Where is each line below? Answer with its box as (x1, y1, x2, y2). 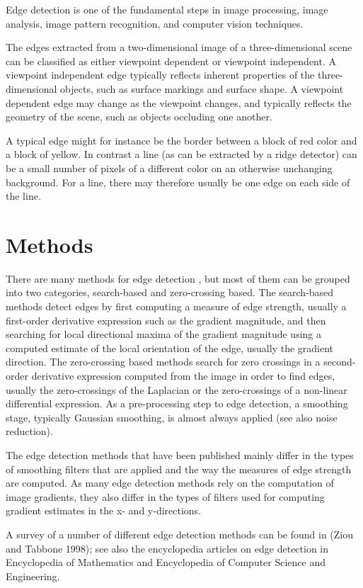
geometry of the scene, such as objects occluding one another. (6, 109, 272, 124)
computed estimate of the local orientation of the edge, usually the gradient (6, 340, 334, 355)
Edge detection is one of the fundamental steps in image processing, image (6, 2, 328, 16)
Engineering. (6, 568, 60, 583)
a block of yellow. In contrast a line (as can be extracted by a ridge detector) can (6, 147, 357, 162)
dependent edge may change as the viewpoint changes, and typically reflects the (6, 95, 352, 110)
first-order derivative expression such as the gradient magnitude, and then (6, 312, 326, 327)
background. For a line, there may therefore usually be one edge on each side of (6, 174, 350, 189)
